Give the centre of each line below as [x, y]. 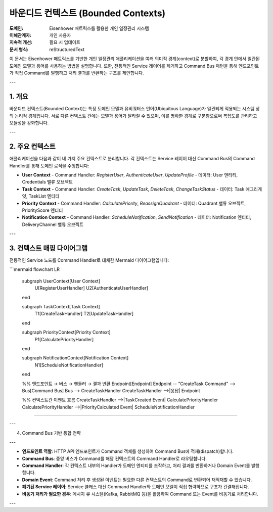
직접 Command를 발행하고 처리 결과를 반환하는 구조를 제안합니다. [79, 73]
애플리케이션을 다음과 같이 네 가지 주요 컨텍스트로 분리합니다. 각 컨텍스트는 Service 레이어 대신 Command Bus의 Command [132, 159]
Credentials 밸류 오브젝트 [48, 182]
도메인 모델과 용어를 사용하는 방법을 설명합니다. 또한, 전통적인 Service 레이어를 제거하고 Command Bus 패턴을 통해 [123, 66]
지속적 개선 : [21, 42]
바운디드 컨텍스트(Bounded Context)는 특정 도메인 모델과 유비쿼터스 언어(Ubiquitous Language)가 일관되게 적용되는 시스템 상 [134, 109]
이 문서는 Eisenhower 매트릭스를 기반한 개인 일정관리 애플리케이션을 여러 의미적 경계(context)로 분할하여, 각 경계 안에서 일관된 [134, 59]
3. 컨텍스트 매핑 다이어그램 [49, 248]
